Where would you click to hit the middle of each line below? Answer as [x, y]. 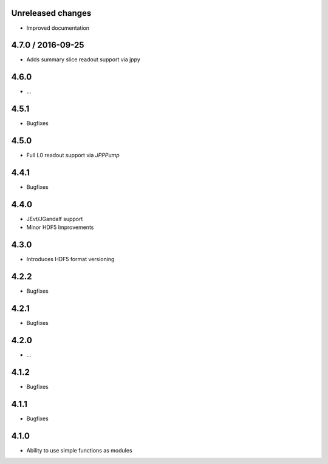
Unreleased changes [51, 13]
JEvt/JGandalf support [55, 219]
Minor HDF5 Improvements [60, 227]
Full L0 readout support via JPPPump [73, 155]
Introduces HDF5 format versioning [70, 259]
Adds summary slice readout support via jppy [84, 60]
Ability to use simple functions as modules [80, 450]
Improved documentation [58, 28]
